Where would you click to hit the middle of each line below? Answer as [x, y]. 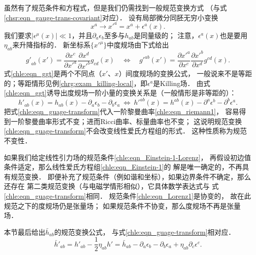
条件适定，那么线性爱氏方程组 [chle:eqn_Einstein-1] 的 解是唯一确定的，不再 [123, 167]
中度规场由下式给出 [138, 45]
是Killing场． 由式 [182, 83]
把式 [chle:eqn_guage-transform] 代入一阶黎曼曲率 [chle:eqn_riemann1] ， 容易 [122, 111]
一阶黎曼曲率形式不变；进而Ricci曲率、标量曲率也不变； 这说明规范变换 [126, 121]
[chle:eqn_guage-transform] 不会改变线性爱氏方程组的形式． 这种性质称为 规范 [126, 131]
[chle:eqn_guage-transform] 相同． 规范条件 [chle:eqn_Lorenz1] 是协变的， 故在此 [128, 196]
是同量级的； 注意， [166, 35]
